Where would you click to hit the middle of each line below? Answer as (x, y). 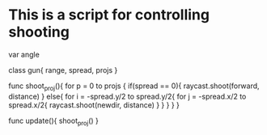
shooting (39, 32)
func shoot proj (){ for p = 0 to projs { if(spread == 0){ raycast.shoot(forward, (134, 86)
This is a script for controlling (109, 15)
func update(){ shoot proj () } (53, 121)
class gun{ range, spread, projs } (63, 70)
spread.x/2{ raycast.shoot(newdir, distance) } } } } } (94, 105)
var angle (24, 54)
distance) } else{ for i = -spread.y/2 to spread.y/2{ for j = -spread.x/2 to (127, 96)
